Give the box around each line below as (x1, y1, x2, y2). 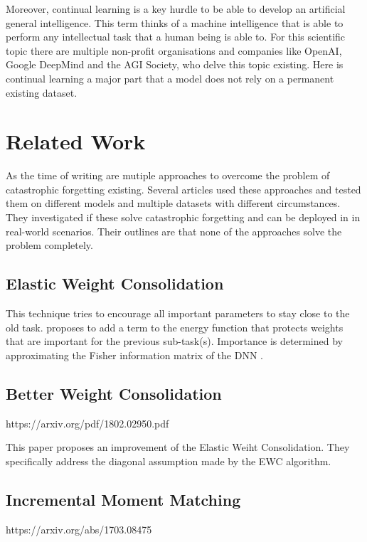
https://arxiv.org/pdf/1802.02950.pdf (6, 415, 169, 430)
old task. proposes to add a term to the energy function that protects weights (6, 319, 344, 334)
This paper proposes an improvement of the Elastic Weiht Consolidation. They (6, 440, 350, 455)
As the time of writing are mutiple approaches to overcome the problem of (6, 168, 330, 183)
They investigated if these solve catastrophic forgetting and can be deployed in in (6, 210, 361, 225)
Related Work (6, 127, 146, 156)
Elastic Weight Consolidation (6, 272, 224, 294)
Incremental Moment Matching (6, 488, 241, 510)
